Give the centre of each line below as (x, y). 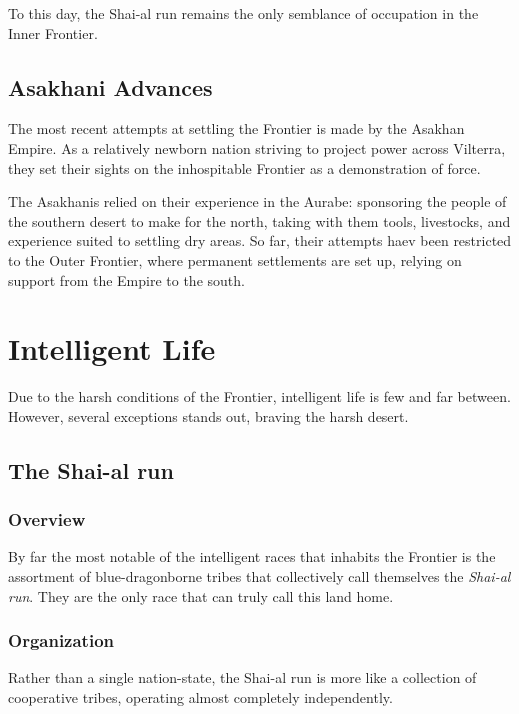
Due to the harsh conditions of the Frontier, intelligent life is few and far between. (259, 396)
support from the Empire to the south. (126, 279)
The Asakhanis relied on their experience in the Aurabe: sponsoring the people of (257, 201)
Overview (47, 519)
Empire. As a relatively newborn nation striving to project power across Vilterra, (257, 147)
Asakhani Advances (110, 86)
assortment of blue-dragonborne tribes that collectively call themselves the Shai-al (259, 576)
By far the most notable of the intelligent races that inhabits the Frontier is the (252, 556)
